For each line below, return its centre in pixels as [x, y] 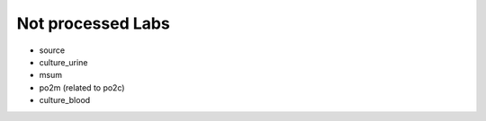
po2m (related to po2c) [82, 87]
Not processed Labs [93, 23]
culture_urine [63, 62]
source [52, 50]
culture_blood [65, 100]
